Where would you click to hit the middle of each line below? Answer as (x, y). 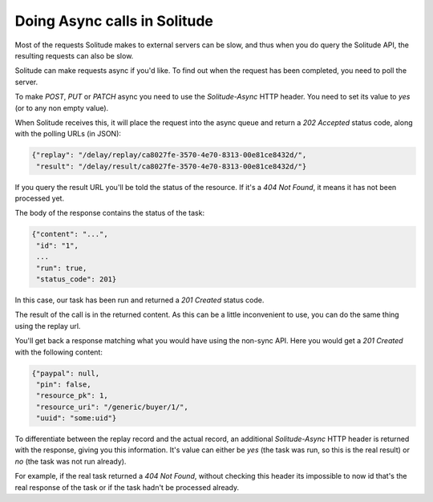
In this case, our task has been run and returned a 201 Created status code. (140, 300)
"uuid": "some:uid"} (77, 418)
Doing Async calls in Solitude (114, 21)
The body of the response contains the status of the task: (109, 213)
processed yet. (39, 198)
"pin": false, (64, 384)
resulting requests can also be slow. (74, 55)
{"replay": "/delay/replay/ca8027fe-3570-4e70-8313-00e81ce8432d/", (169, 155)
